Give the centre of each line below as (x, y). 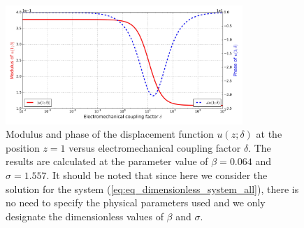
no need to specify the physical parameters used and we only (136, 202)
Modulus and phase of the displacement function (110, 134)
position (23, 147)
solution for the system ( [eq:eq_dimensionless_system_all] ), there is (152, 188)
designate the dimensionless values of (85, 216)
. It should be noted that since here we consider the (157, 174)
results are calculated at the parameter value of (107, 161)
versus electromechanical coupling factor (155, 147)
